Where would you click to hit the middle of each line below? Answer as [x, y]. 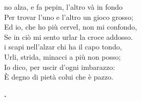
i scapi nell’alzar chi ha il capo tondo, [63, 47]
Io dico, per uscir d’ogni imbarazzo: [60, 67]
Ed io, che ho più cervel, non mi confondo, [71, 27]
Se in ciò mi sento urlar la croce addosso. [68, 36]
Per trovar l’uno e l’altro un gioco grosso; [69, 17]
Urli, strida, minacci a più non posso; [63, 56]
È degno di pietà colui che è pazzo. [59, 77]
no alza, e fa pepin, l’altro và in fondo [64, 7]
